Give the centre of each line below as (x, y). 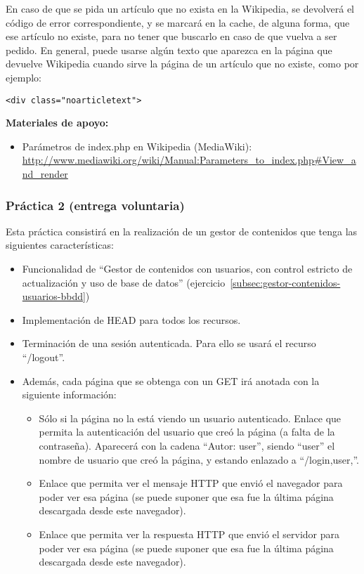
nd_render (45, 174)
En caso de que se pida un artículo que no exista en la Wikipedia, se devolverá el (180, 8)
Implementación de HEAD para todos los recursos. (131, 319)
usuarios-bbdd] (54, 296)
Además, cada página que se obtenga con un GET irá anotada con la (171, 380)
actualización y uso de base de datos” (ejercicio (124, 282)
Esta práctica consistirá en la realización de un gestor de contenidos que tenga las (182, 231)
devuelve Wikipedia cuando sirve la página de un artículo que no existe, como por (182, 64)
